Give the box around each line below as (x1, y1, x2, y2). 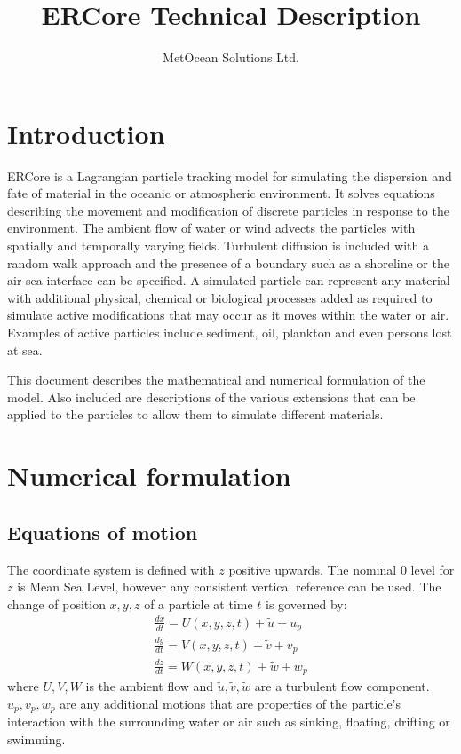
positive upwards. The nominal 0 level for (228, 560, 455, 578)
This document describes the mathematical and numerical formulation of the (7, 370, 425, 389)
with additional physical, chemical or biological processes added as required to (7, 288, 433, 306)
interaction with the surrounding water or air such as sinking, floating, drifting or (7, 712, 450, 731)
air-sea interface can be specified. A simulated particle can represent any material (7, 271, 450, 290)
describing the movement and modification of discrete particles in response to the (7, 201, 449, 219)
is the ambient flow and (85, 677, 214, 695)
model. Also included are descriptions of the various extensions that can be (7, 387, 416, 406)
